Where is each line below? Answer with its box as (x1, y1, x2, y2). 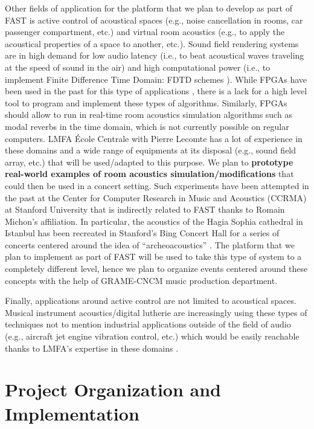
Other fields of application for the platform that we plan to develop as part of (5, 2, 292, 14)
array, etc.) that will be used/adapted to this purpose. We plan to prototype (5, 155, 293, 168)
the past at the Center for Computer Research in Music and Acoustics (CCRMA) (5, 191, 307, 204)
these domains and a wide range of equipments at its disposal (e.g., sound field (5, 144, 296, 156)
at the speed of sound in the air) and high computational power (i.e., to (5, 60, 271, 73)
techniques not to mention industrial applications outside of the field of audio (5, 318, 291, 331)
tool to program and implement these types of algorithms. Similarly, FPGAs (5, 96, 287, 109)
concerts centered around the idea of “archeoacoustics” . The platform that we (5, 238, 295, 251)
